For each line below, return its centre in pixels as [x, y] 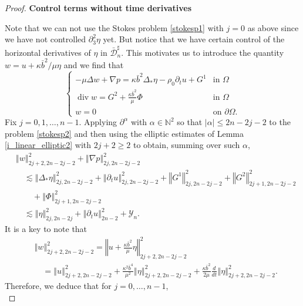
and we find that [94, 64]
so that [190, 122]
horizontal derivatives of [48, 52]
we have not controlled [46, 39]
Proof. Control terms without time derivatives [98, 8]
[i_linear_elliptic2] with [48, 145]
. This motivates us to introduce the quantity [203, 52]
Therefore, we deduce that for [58, 286]
